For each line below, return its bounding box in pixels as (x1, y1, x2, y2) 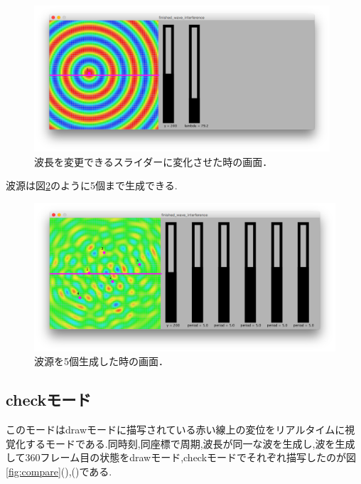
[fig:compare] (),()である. (6, 464, 112, 479)
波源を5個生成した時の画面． (34, 354, 168, 369)
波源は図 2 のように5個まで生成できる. (6, 178, 178, 193)
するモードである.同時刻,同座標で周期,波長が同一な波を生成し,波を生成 (25, 436, 355, 451)
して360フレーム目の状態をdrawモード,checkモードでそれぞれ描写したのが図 (6, 450, 357, 465)
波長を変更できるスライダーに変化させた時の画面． (34, 154, 273, 169)
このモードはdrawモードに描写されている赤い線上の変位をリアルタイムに (6, 422, 345, 437)
